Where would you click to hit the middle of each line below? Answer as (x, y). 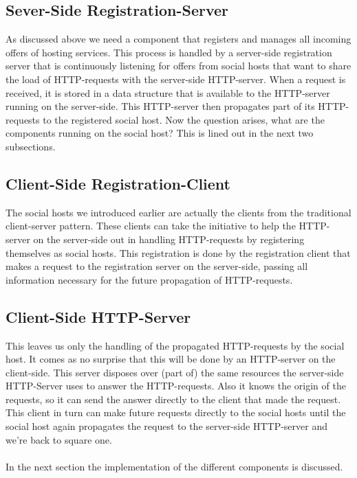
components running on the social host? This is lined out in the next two (160, 133)
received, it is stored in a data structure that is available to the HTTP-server (168, 92)
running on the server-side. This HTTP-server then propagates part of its (160, 106)
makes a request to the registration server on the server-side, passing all (157, 266)
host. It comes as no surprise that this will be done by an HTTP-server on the (171, 359)
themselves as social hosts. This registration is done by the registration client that (178, 252)
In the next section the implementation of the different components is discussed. (174, 466)
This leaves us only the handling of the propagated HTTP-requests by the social (175, 345)
